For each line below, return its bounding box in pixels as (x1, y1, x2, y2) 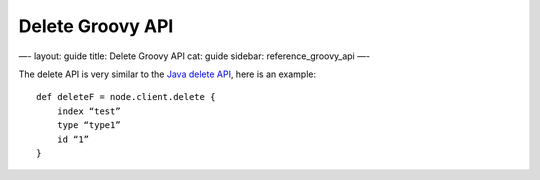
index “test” (56, 105, 121, 117)
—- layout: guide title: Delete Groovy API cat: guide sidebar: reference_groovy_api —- (18, 50, 370, 62)
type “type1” (56, 120, 121, 131)
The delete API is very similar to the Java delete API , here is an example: (18, 68, 317, 80)
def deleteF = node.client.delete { (36, 91, 216, 103)
